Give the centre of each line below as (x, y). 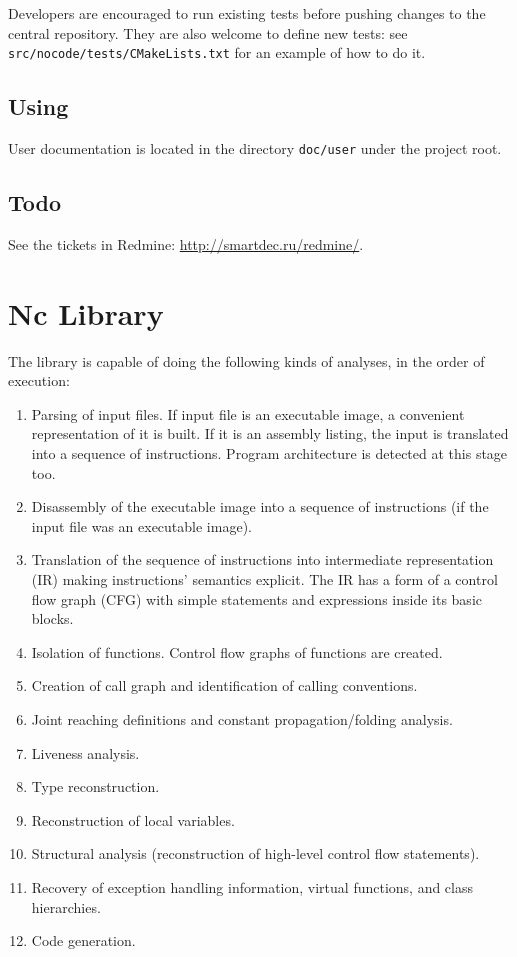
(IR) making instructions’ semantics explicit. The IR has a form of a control (264, 578)
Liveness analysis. (85, 752)
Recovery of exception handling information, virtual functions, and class (252, 886)
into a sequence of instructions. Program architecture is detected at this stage (269, 453)
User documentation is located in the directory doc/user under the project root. (255, 148)
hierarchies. (66, 906)
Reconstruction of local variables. (133, 819)
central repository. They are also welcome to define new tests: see (208, 32)
